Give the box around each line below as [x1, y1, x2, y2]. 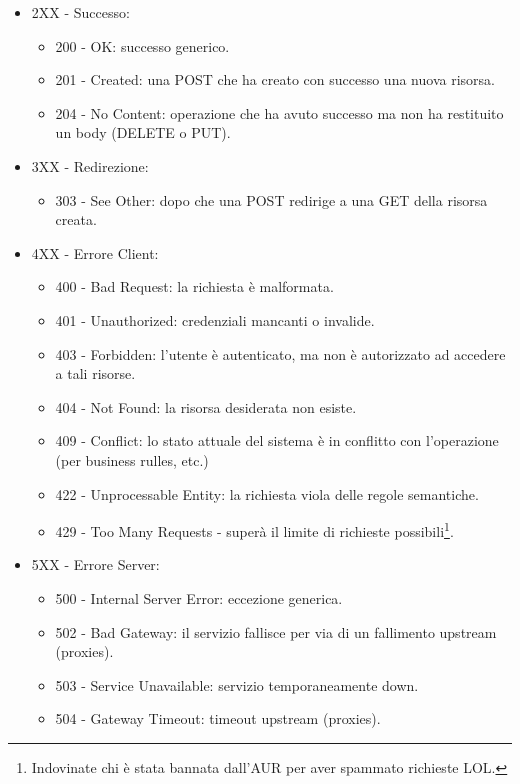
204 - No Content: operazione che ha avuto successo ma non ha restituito [55, 102, 504, 123]
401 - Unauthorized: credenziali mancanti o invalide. [55, 309, 375, 330]
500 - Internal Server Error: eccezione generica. [55, 587, 343, 608]
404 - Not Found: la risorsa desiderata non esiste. [55, 396, 357, 417]
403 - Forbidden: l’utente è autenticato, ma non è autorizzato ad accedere [55, 343, 506, 364]
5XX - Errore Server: [31, 554, 160, 575]
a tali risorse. [55, 363, 136, 384]
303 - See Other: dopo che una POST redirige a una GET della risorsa [55, 189, 488, 210]
